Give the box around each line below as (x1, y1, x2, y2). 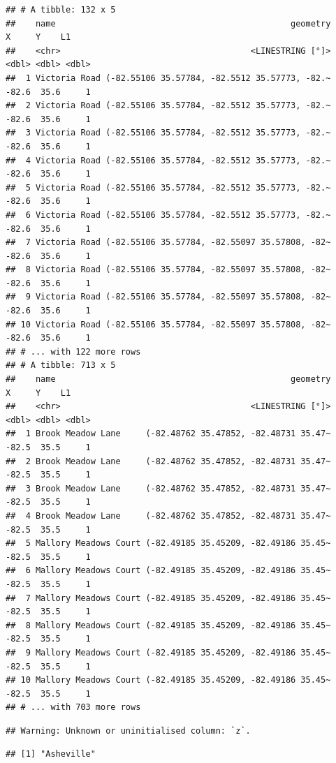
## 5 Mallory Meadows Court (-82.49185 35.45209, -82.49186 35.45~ (6, 538, 331, 549)
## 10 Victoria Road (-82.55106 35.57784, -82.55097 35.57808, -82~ (6, 319, 331, 329)
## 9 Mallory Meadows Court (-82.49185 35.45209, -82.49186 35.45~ (6, 647, 331, 658)
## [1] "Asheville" (6, 749, 96, 760)
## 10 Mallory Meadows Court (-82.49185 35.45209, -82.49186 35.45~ (6, 675, 331, 686)
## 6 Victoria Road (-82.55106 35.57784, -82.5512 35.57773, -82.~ (6, 209, 331, 220)
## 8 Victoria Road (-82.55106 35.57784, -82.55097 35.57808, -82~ (6, 265, 331, 275)
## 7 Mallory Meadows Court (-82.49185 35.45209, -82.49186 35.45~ (6, 593, 331, 603)
